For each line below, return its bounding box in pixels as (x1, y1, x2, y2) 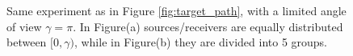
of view (6, 18, 42, 34)
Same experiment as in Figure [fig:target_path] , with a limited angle (6, 2, 347, 18)
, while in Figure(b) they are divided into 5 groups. (74, 34, 328, 50)
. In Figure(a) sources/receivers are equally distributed (73, 18, 343, 34)
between (6, 34, 47, 50)
